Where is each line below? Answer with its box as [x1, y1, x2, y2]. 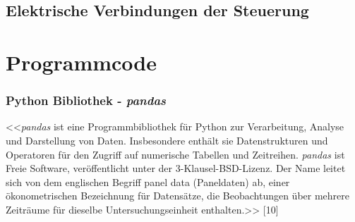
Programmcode [6, 47, 157, 76]
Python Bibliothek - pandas [6, 92, 167, 109]
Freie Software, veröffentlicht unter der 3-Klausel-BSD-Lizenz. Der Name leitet [6, 161, 346, 175]
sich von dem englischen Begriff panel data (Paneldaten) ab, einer [6, 174, 290, 189]
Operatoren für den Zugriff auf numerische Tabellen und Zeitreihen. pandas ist [6, 147, 345, 161]
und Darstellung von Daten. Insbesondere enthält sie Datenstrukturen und [6, 132, 328, 147]
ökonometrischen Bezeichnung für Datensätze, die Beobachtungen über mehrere [6, 188, 350, 203]
